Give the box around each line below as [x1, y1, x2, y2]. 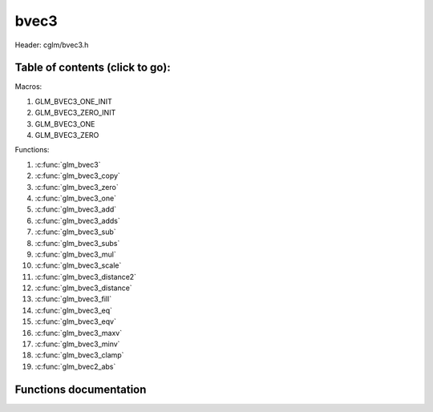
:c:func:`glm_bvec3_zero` [34, 182, 119, 192]
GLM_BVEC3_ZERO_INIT [34, 108, 116, 118]
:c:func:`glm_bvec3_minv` [34, 339, 120, 349]
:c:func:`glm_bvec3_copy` [34, 171, 120, 180]
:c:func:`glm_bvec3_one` [34, 193, 116, 203]
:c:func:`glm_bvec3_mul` [34, 249, 116, 259]
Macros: [14, 82, 42, 91]
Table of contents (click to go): [14, 61, 172, 75]
